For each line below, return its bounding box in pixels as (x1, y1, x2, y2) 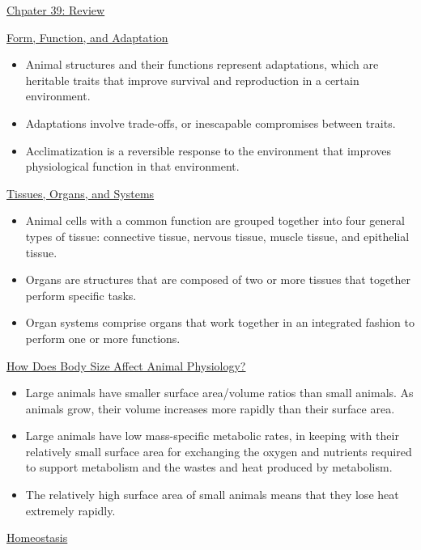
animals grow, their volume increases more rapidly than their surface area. (25, 400, 395, 417)
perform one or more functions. (25, 329, 181, 346)
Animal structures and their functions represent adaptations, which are (25, 56, 379, 73)
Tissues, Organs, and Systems (6, 184, 155, 201)
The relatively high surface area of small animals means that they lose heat (25, 486, 399, 503)
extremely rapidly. (25, 501, 116, 518)
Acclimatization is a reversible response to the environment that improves (25, 142, 392, 159)
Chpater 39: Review (6, 2, 105, 18)
